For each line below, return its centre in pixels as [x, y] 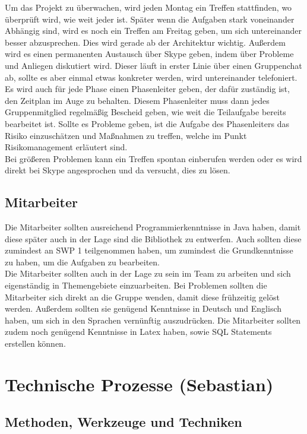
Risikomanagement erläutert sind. [66, 147]
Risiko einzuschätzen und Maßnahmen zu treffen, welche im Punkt [126, 135]
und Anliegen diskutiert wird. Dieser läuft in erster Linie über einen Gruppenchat [153, 65]
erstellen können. [35, 343]
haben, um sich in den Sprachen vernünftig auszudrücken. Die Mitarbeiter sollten [153, 320]
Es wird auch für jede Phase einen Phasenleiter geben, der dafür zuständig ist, [147, 89]
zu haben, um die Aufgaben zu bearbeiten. [83, 262]
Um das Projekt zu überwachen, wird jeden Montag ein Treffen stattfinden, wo [148, 7]
